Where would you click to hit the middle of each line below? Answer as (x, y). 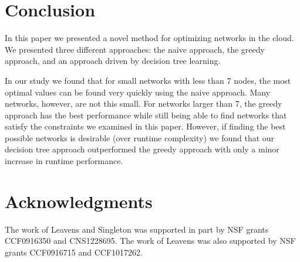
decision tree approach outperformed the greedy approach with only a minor (142, 149)
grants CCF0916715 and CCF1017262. (74, 252)
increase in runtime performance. (64, 161)
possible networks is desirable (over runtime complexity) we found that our (140, 137)
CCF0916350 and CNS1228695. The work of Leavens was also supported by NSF (150, 241)
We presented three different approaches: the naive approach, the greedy (135, 49)
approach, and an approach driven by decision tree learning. (113, 61)
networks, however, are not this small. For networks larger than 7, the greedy (144, 103)
